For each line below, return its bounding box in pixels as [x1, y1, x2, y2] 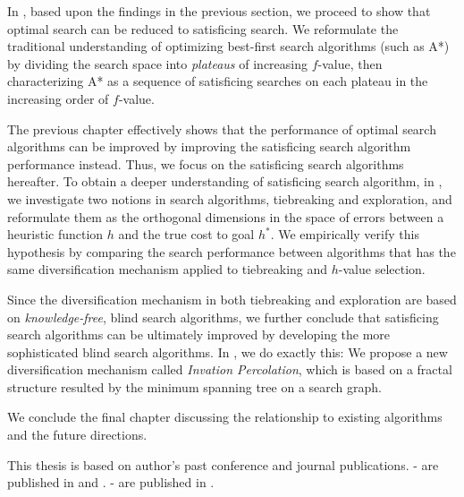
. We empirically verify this [270, 225, 419, 244]
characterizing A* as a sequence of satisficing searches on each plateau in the [7, 72, 428, 90]
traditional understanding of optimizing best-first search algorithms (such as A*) [7, 37, 450, 56]
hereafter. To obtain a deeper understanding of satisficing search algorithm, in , [7, 172, 443, 191]
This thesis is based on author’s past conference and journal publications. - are [7, 455, 439, 474]
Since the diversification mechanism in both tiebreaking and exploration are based [7, 289, 457, 308]
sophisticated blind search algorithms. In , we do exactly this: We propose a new [7, 342, 448, 361]
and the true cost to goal [118, 225, 255, 244]
